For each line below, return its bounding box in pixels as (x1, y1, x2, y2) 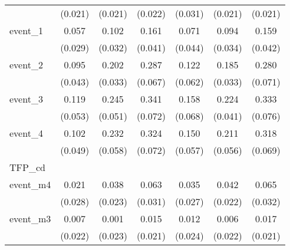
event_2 (9, 58, 43, 71)
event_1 (9, 24, 43, 37)
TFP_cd (9, 160, 45, 174)
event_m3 (9, 212, 51, 225)
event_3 (9, 92, 43, 106)
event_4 (9, 126, 43, 140)
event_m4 (9, 177, 51, 191)
